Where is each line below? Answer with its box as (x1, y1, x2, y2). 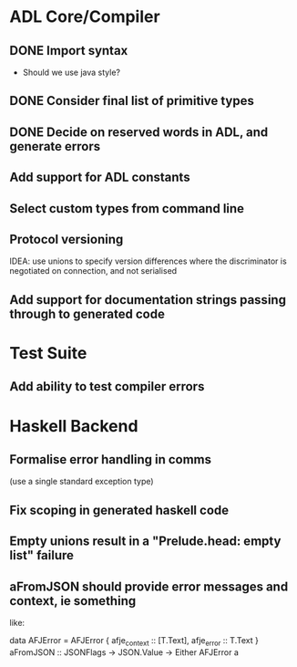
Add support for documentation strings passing (9, 292, 287, 307)
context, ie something (9, 593, 137, 609)
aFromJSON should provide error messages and (9, 578, 289, 594)
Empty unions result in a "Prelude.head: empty (9, 534, 282, 549)
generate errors (9, 139, 101, 154)
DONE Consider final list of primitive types (9, 93, 255, 109)
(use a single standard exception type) (9, 476, 154, 487)
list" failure (9, 547, 75, 563)
